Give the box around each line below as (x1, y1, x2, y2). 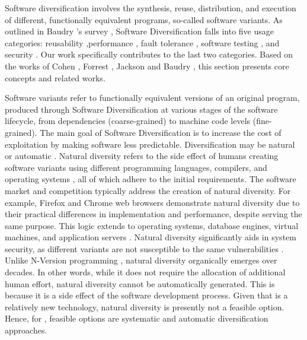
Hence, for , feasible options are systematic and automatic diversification (5, 312, 268, 325)
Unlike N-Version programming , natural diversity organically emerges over (5, 254, 277, 266)
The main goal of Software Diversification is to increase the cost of (40, 126, 282, 138)
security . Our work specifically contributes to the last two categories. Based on (5, 48, 293, 61)
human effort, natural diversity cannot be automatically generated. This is (5, 277, 275, 290)
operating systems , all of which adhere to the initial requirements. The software (5, 173, 296, 185)
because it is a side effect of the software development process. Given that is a (5, 289, 288, 301)
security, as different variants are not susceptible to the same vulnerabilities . (5, 242, 284, 255)
